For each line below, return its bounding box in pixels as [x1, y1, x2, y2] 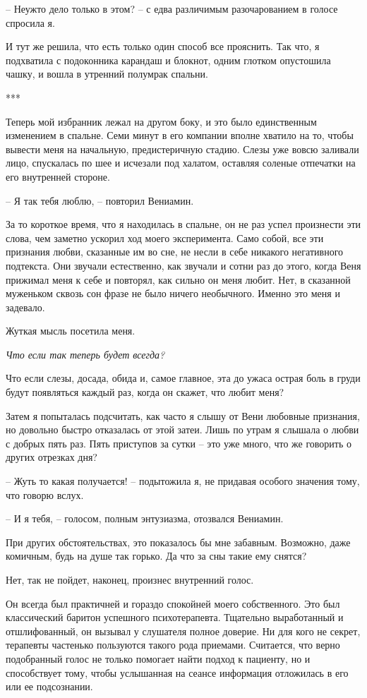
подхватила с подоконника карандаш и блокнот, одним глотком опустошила [6, 52, 331, 67]
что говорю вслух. [6, 487, 84, 502]
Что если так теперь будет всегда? [6, 347, 165, 361]
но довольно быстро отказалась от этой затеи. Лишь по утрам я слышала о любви [6, 422, 359, 437]
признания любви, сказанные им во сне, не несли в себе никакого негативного [6, 244, 344, 259]
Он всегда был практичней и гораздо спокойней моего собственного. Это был [6, 596, 340, 610]
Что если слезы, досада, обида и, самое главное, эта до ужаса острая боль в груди [6, 371, 361, 385]
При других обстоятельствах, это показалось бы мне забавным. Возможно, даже [6, 534, 351, 549]
